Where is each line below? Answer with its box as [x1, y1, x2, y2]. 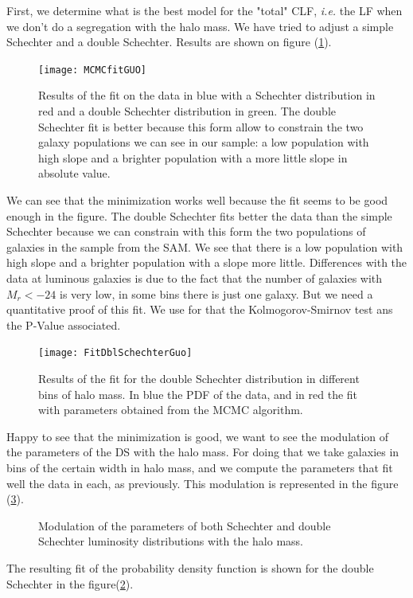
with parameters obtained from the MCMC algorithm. [38, 401, 303, 418]
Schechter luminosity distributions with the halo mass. [38, 533, 303, 549]
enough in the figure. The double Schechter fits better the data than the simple [6, 207, 392, 224]
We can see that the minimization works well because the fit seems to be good [6, 192, 388, 208]
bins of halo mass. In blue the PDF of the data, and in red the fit [38, 385, 358, 402]
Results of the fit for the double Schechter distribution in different [38, 370, 360, 386]
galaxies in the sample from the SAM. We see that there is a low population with [6, 238, 403, 255]
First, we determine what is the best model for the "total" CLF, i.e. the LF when [6, 2, 403, 18]
